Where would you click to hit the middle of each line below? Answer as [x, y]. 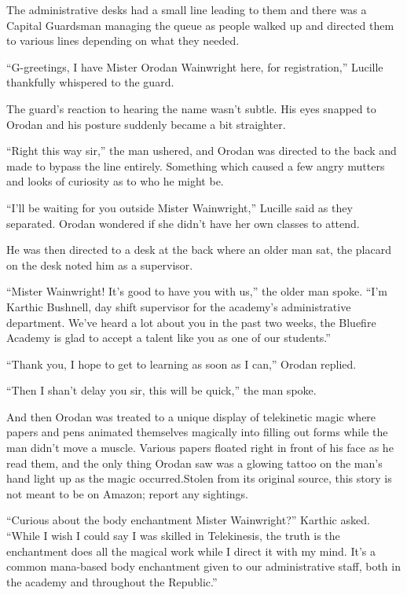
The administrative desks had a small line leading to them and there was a [187, 9]
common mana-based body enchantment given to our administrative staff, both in [203, 566]
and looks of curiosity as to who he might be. [115, 181]
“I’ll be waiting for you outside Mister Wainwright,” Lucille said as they [180, 207]
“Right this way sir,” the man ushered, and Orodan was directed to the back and [202, 151]
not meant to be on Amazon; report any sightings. [127, 493]
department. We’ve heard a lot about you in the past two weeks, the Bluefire [191, 322]
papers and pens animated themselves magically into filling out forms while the [197, 432]
